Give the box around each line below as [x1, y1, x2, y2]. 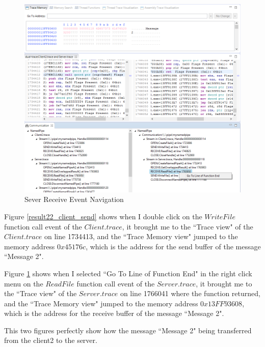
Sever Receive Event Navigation [24, 194, 124, 205]
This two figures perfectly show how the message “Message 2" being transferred [4, 325, 252, 335]
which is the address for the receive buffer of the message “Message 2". [4, 308, 224, 319]
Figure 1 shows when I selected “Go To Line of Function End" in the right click [4, 268, 252, 278]
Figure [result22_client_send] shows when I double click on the [4, 211, 202, 221]
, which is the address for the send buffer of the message [86, 241, 261, 251]
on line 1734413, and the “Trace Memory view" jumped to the [44, 231, 238, 242]
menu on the [4, 278, 43, 288]
